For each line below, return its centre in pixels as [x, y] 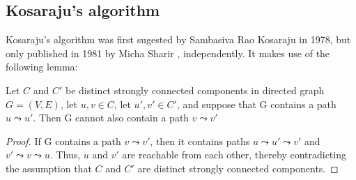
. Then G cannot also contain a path [111, 118]
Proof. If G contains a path [63, 141]
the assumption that [49, 168]
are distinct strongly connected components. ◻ [238, 168]
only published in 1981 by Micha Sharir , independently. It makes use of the [168, 53]
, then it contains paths [200, 141]
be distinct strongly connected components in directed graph [195, 90]
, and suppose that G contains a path [256, 104]
